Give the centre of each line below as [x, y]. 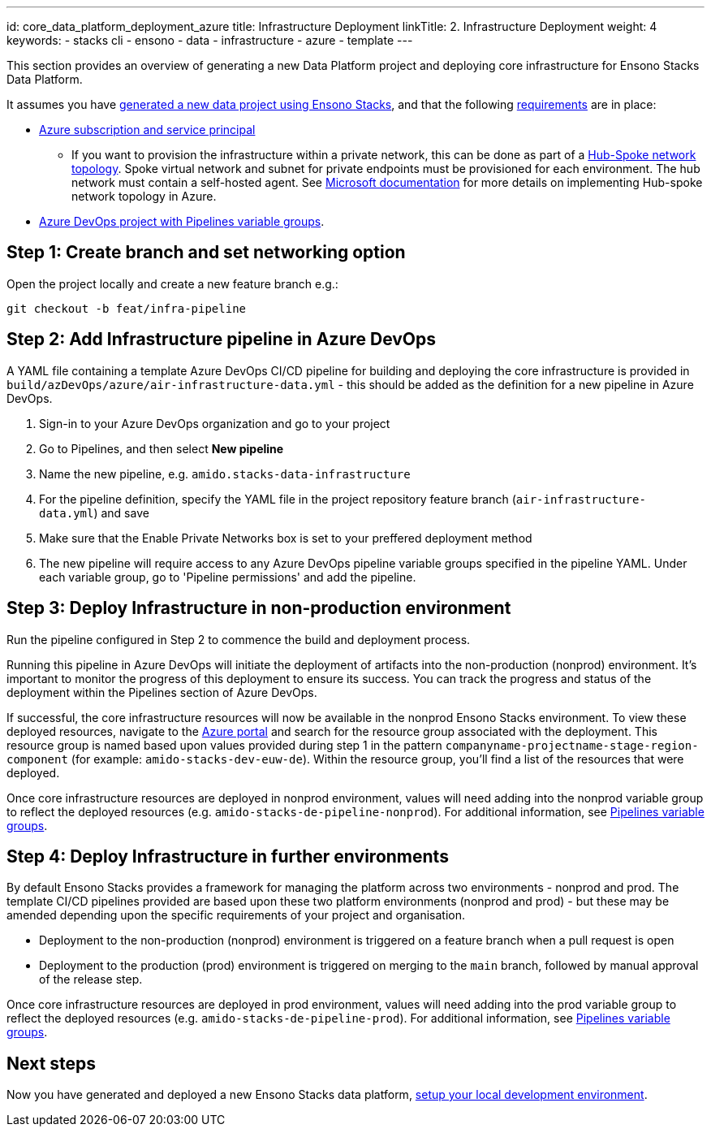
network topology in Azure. [144, 196]
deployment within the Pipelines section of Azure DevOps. [162, 692]
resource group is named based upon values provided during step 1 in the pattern [224, 745]
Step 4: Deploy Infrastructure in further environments [228, 856]
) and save [121, 512]
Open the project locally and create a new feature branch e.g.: [172, 283]
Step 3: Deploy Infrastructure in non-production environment [259, 608]
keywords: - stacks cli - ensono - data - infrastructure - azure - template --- [210, 40]
